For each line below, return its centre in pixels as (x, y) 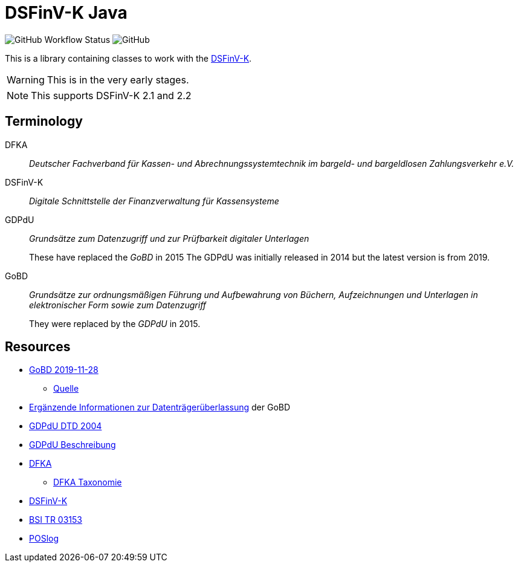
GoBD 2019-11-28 (64, 370)
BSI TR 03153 (56, 520)
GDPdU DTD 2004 (66, 426)
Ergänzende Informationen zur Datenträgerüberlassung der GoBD (160, 407)
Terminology (44, 121)
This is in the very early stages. (118, 79)
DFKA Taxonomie (88, 482)
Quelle (66, 389)
